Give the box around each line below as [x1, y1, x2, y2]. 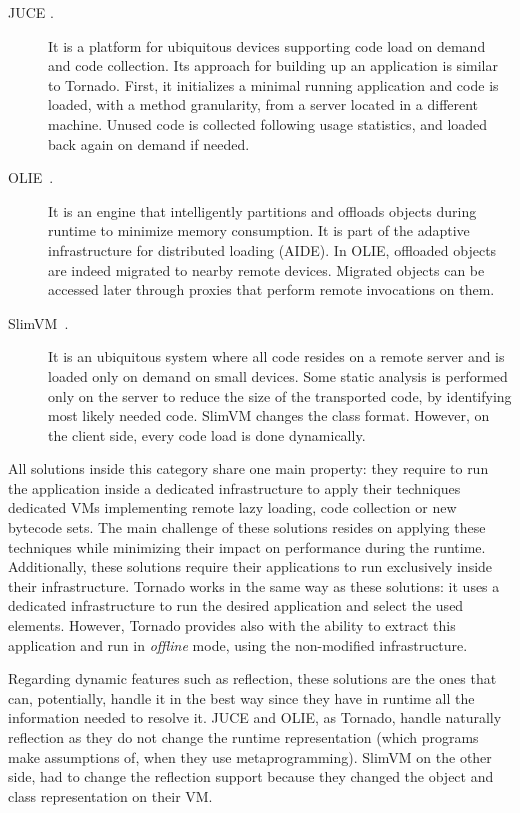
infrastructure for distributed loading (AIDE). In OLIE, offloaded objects [48, 239, 497, 260]
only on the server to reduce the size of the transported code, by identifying [48, 385, 512, 406]
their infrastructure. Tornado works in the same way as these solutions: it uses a [8, 575, 500, 596]
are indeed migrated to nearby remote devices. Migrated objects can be [48, 259, 485, 280]
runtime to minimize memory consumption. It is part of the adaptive [48, 220, 470, 241]
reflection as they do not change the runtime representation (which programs [8, 727, 479, 747]
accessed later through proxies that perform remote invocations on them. [48, 279, 495, 300]
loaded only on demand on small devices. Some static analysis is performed [48, 365, 508, 386]
